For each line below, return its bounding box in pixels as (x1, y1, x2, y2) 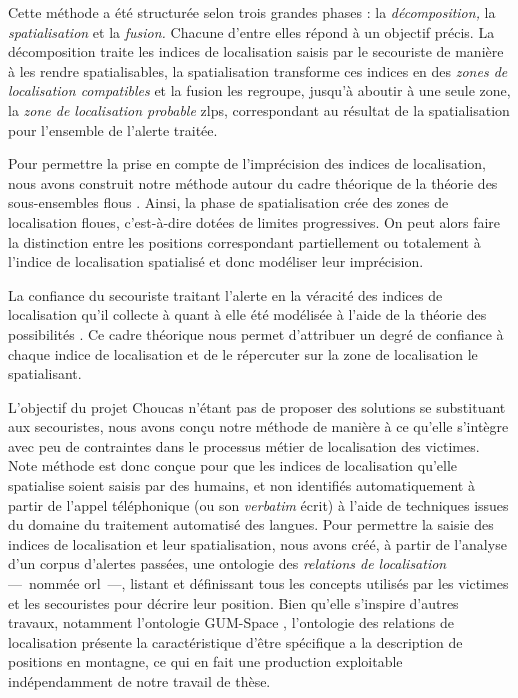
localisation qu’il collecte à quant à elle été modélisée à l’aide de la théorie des (8, 304, 487, 325)
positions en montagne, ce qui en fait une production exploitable (8, 651, 403, 672)
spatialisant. (8, 363, 82, 384)
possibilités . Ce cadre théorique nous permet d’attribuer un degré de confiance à (8, 323, 504, 344)
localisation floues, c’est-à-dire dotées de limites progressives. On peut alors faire (8, 211, 501, 232)
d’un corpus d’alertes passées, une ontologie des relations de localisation (8, 553, 447, 574)
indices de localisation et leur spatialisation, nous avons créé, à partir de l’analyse (8, 533, 507, 554)
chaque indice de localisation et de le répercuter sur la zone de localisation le (8, 343, 478, 364)
